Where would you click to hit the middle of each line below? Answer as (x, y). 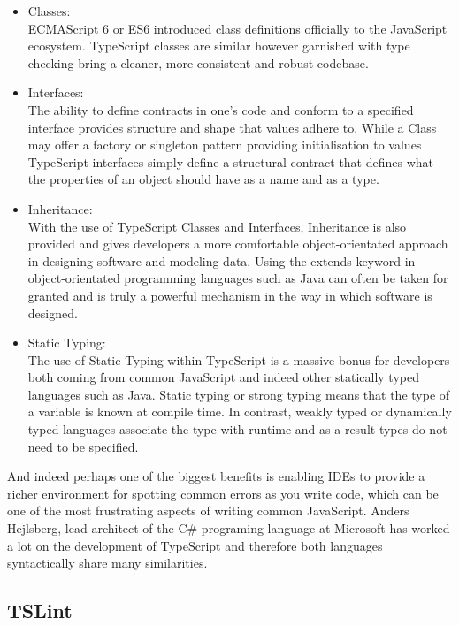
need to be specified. (83, 446)
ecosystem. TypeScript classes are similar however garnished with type (219, 46)
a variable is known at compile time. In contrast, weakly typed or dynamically (240, 412)
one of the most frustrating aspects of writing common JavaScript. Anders (208, 511)
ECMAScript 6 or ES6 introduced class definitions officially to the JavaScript (237, 28)
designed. (53, 312)
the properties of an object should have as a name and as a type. (203, 179)
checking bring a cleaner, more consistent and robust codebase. (198, 62)
